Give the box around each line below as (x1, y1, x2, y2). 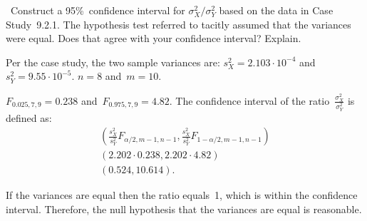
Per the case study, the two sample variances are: (6, 54, 220, 69)
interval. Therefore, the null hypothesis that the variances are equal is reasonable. (6, 202, 362, 216)
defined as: (6, 110, 52, 125)
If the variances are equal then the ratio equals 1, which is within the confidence (6, 187, 358, 202)
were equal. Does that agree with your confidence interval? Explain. (6, 31, 301, 46)
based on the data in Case (219, 3, 334, 17)
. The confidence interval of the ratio (169, 93, 330, 108)
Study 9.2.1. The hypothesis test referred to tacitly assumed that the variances (6, 16, 351, 31)
